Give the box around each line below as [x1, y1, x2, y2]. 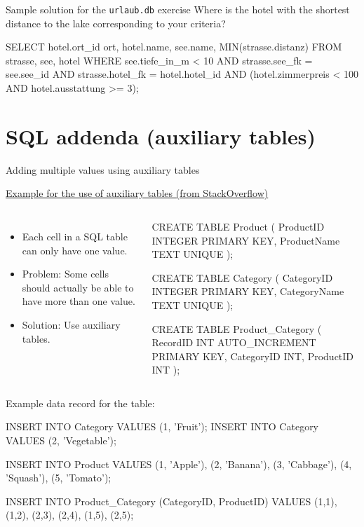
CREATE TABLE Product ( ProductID [151, 219, 325, 233]
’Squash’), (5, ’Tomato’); [6, 470, 112, 485]
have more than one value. [22, 294, 135, 308]
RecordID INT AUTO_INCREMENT [151, 335, 316, 350]
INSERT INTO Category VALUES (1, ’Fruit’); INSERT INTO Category [6, 419, 319, 434]
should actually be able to [22, 280, 134, 294]
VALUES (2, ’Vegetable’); [6, 433, 116, 448]
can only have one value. [22, 242, 128, 257]
